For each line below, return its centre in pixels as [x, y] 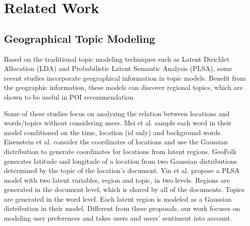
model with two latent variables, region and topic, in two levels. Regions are [117, 180]
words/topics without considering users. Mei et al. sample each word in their [118, 123]
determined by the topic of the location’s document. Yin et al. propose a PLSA [122, 170]
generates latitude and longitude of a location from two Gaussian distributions [121, 161]
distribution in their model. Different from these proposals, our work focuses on [122, 208]
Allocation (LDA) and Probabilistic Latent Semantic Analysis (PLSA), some [118, 68]
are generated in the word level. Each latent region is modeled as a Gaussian [118, 199]
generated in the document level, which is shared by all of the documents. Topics [124, 189]
